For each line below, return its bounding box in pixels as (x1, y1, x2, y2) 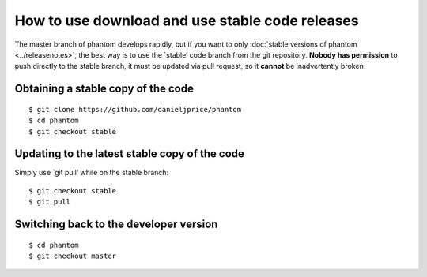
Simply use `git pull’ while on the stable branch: (14, 168, 169, 178)
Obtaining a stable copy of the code (14, 82, 194, 95)
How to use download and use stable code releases (14, 12, 359, 29)
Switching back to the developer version (14, 218, 218, 231)
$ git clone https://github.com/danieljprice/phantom (28, 105, 241, 114)
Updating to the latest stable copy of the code (14, 147, 245, 161)
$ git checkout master (28, 252, 117, 260)
